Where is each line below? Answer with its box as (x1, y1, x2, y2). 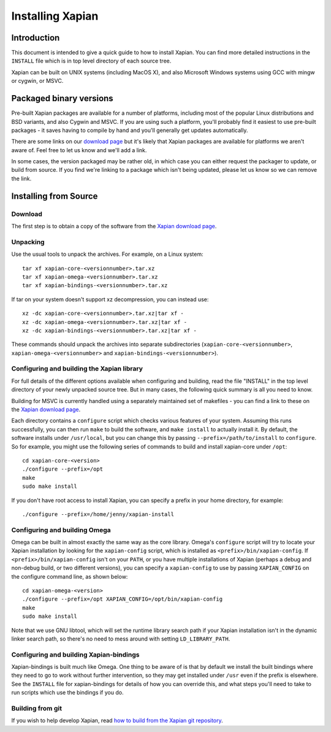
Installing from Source (11, 191, 98, 201)
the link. (11, 175, 32, 182)
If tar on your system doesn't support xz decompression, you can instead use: (11, 295, 209, 303)
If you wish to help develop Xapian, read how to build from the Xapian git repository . (11, 717, 223, 724)
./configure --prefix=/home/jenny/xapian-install (22, 510, 175, 518)
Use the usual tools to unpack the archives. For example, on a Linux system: (11, 250, 204, 258)
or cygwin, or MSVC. (11, 77, 64, 85)
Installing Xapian (11, 9, 99, 23)
